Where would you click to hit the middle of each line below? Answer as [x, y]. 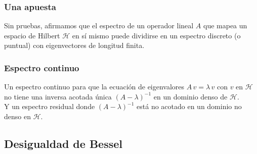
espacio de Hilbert [32, 35]
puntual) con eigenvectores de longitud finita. [74, 45]
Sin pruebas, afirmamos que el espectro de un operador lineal [99, 25]
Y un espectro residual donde [50, 106]
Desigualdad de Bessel [63, 143]
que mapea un [225, 25]
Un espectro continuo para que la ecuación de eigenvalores [94, 87]
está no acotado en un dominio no [189, 106]
